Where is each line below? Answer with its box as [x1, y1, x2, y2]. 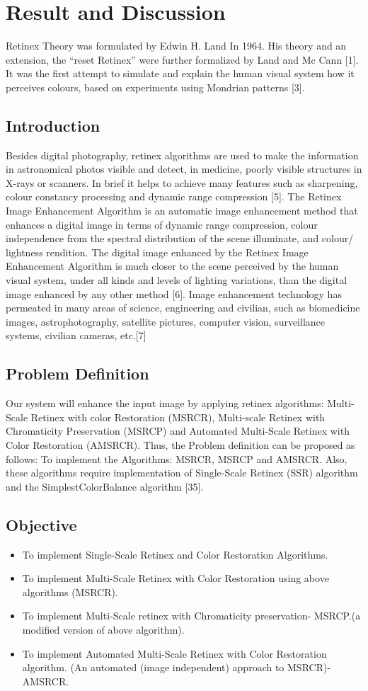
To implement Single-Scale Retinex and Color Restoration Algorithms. [22, 547, 328, 561]
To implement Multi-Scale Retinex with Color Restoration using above [22, 571, 329, 586]
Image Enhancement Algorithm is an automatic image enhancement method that [6, 203, 358, 218]
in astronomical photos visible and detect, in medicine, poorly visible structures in [6, 161, 362, 176]
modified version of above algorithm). [22, 622, 185, 636]
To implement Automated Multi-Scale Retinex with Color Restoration [22, 646, 327, 661]
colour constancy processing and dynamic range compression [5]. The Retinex [6, 189, 342, 204]
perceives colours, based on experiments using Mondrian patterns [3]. [6, 79, 305, 94]
